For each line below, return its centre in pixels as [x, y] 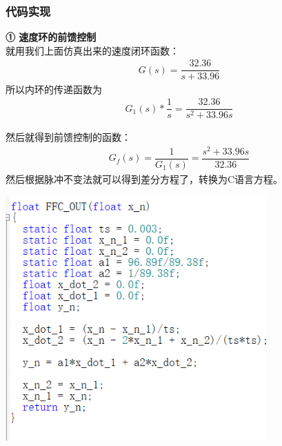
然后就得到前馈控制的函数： [68, 137]
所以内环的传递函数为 [54, 89]
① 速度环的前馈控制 [51, 37]
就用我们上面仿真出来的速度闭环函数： [92, 50]
